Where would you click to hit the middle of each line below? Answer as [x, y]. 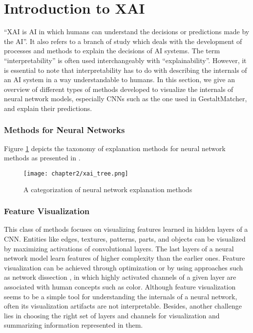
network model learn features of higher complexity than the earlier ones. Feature [125, 258]
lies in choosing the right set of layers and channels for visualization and [112, 315]
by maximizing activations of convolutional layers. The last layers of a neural [119, 248]
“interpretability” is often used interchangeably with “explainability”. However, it [125, 60]
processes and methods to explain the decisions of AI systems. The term [112, 51]
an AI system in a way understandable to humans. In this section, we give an [119, 79]
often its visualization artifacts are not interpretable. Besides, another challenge [123, 306]
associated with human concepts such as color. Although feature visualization [120, 286]
